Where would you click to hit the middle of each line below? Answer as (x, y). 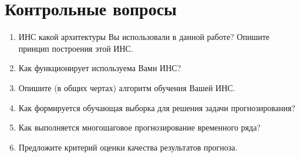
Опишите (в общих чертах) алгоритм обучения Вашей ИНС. (127, 87)
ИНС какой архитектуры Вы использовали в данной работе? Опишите (144, 37)
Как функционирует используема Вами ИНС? (100, 68)
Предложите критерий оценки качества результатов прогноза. (128, 147)
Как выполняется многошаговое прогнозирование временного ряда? (139, 127)
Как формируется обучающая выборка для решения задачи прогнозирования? (157, 107)
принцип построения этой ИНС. (76, 48)
